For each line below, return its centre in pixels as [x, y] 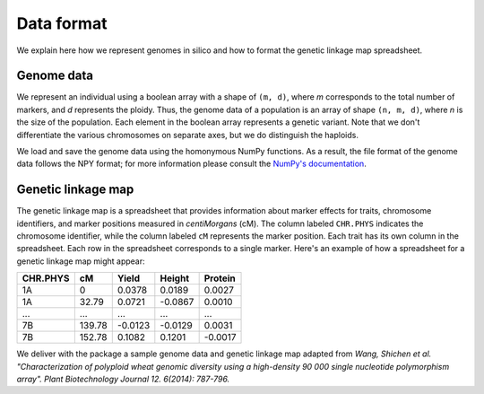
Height [175, 278]
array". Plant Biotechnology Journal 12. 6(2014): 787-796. [123, 379]
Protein [220, 278]
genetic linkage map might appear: [81, 261]
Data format [62, 23]
